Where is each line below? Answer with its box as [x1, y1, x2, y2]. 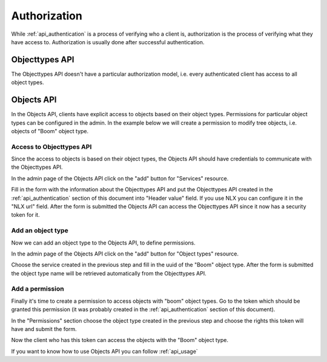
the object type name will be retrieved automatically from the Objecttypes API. [11, 269, 206, 277]
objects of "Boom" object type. [11, 127, 89, 134]
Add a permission [11, 285, 64, 293]
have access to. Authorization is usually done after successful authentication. [11, 38, 205, 45]
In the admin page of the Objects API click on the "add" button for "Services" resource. [11, 174, 229, 182]
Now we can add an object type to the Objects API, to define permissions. [11, 239, 196, 246]
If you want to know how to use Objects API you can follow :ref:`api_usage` [11, 347, 198, 355]
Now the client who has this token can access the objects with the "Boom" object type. [11, 337, 228, 344]
